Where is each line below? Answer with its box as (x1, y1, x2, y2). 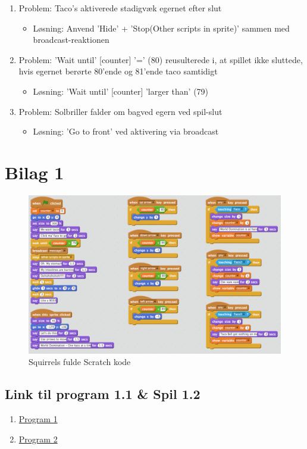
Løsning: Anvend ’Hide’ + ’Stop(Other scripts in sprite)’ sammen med (33, 21, 290, 34)
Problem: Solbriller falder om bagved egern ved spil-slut (18, 105, 223, 117)
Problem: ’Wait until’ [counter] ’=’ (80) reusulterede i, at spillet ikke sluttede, (18, 53, 303, 66)
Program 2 (18, 432, 58, 445)
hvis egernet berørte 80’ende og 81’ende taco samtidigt (18, 65, 218, 77)
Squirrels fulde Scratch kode (29, 356, 131, 368)
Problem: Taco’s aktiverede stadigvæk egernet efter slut (18, 2, 222, 14)
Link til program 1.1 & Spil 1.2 (5, 385, 201, 403)
